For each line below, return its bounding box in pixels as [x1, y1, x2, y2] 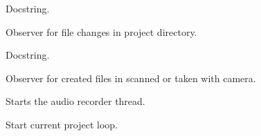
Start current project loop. [6, 117, 118, 131]
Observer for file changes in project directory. [6, 24, 197, 39]
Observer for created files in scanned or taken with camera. [6, 70, 256, 85]
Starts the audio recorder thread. [6, 94, 145, 108]
